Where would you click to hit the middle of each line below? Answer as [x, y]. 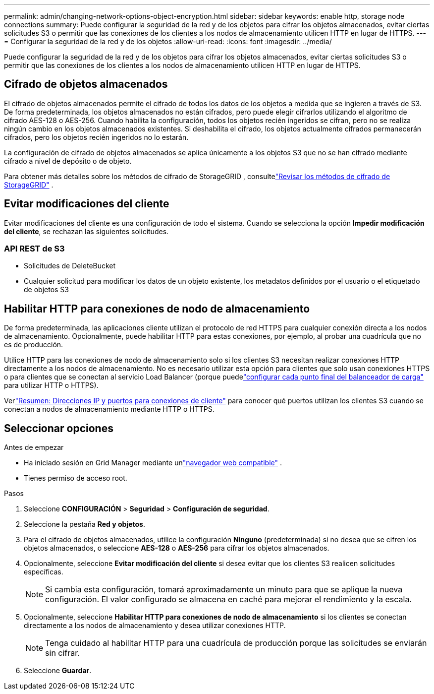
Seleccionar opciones [59, 428]
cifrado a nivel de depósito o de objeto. [68, 161]
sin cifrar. [62, 653]
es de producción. [34, 345]
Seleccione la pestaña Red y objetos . [85, 524]
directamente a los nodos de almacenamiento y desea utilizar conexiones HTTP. [155, 626]
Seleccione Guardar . [58, 671]
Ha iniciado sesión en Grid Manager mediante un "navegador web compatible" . [153, 463]
